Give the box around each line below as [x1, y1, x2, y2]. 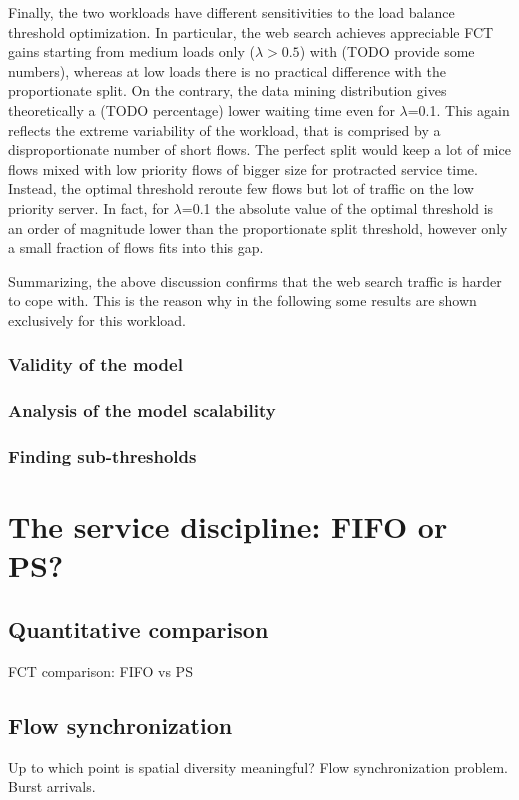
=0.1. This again [407, 99, 510, 120]
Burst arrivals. [8, 776, 96, 797]
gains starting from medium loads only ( [8, 41, 255, 62]
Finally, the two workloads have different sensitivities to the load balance [8, 2, 455, 22]
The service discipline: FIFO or [8, 506, 448, 547]
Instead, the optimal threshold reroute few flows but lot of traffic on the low [8, 178, 474, 199]
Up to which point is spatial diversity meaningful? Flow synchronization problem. [8, 756, 508, 777]
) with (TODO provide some [299, 41, 475, 62]
